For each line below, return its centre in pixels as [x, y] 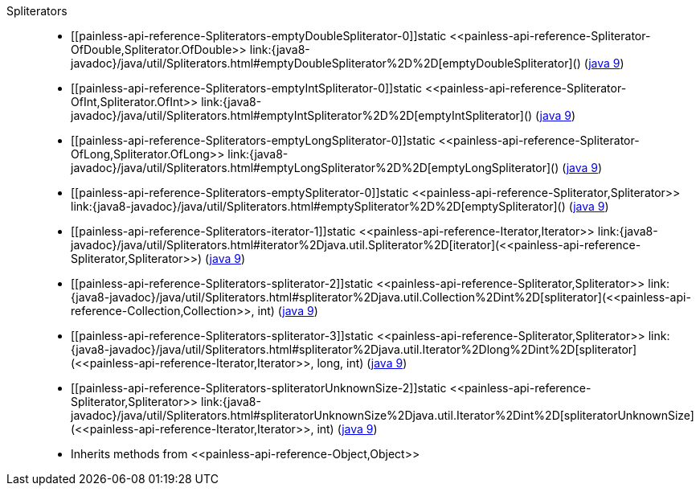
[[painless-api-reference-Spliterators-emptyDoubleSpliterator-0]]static [259, 36]
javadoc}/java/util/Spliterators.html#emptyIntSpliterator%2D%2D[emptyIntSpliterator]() [302, 115]
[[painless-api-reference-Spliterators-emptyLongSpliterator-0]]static [253, 140]
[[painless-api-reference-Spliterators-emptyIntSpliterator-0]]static [247, 88]
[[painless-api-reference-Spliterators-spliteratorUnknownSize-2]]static [259, 388]
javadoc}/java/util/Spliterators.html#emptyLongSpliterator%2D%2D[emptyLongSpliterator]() [315, 168]
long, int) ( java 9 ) [362, 363]
